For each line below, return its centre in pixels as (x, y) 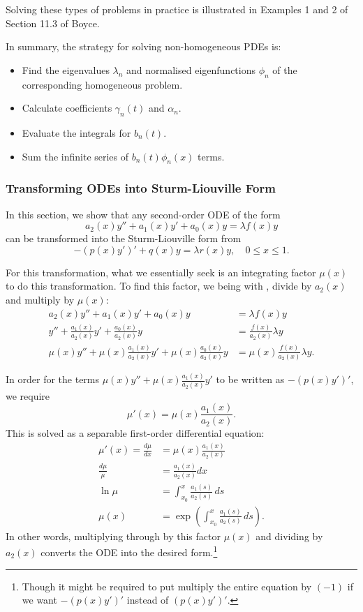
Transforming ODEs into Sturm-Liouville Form (141, 188)
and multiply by (40, 299)
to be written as (250, 379)
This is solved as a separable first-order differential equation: (135, 433)
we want (39, 600)
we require (28, 395)
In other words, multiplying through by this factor (113, 536)
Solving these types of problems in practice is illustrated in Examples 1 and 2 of (177, 9)
